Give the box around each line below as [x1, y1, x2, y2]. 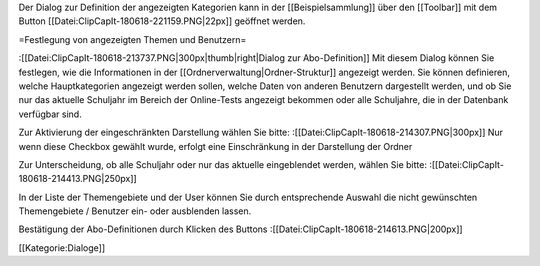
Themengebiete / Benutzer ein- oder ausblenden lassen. [18, 205, 252, 217]
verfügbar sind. [18, 108, 82, 120]
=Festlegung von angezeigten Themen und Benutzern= [18, 33, 247, 45]
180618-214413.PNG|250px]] [18, 173, 137, 185]
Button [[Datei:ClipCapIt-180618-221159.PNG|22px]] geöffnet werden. [18, 15, 306, 27]
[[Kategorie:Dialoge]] [18, 241, 106, 254]
